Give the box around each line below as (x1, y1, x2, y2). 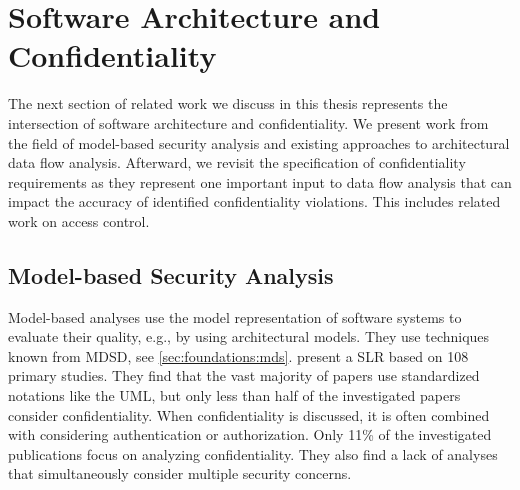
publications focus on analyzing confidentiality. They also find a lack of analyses (8, 443, 498, 464)
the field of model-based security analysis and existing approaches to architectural (8, 132, 510, 153)
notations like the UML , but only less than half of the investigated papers (8, 385, 461, 406)
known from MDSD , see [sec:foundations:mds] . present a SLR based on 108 (8, 345, 469, 366)
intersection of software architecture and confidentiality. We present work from (8, 112, 489, 133)
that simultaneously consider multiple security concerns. (8, 463, 352, 484)
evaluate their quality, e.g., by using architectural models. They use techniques (8, 326, 490, 347)
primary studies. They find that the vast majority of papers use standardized (8, 365, 480, 386)
